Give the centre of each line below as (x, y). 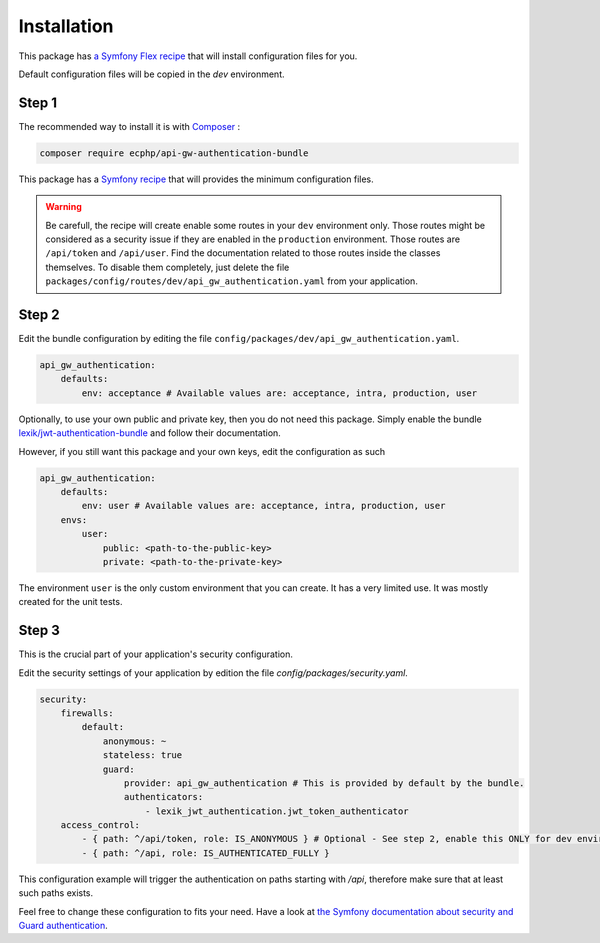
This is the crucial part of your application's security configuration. (156, 654)
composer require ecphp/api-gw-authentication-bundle (174, 153)
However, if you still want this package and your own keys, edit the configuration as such (201, 451)
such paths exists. (56, 893)
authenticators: (163, 797)
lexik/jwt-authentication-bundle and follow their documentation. (150, 433)
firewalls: (87, 713)
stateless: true (142, 755)
